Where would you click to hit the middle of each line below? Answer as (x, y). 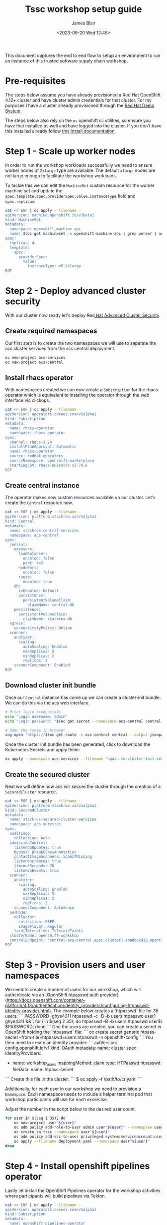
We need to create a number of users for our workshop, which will (73, 989)
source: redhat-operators (37, 456)
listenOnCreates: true (38, 861)
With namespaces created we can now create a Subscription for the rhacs (82, 390)
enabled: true (38, 582)
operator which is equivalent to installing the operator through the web (77, 395)
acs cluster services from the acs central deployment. (60, 348)
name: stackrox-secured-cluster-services (53, 820)
